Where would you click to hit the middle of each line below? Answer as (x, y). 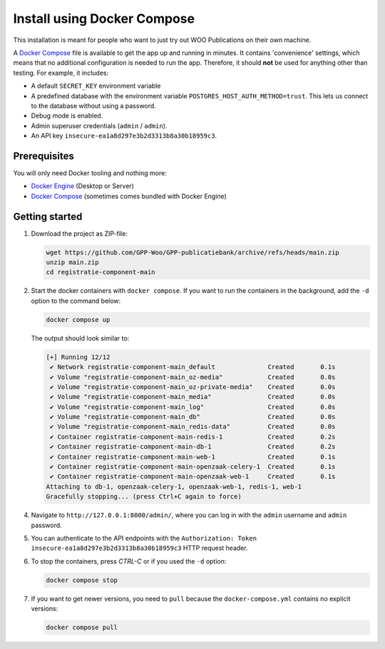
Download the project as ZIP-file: (79, 233)
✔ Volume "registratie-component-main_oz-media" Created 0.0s (193, 377)
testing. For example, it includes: (61, 73)
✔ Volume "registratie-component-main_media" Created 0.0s (193, 397)
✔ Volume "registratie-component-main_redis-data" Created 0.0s (193, 427)
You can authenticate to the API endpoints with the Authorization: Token (144, 538)
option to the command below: (76, 301)
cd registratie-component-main (101, 272)
